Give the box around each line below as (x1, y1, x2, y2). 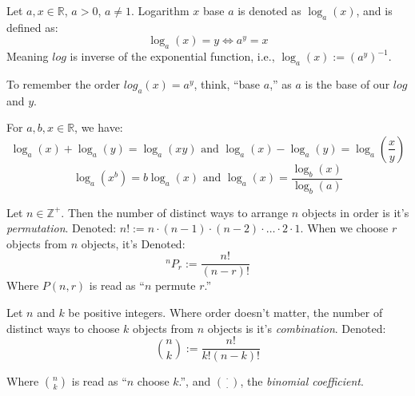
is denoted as (237, 2, 301, 18)
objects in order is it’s (301, 204, 409, 220)
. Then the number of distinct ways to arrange (61, 204, 289, 220)
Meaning (6, 48, 49, 65)
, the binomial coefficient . (240, 373, 364, 390)
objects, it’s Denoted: (81, 235, 186, 251)
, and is (356, 2, 393, 18)
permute (154, 277, 196, 294)
